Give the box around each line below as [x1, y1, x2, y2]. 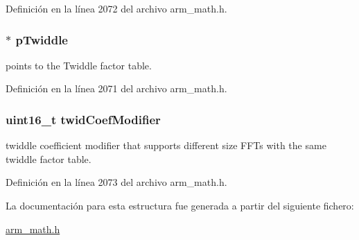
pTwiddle [15, 31, 68, 48]
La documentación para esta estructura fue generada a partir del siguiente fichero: [6, 198, 354, 212]
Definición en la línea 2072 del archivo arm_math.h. [6, 1, 227, 15]
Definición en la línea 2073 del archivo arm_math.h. [6, 175, 227, 189]
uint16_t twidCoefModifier [6, 110, 161, 128]
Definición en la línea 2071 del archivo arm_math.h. [6, 81, 227, 96]
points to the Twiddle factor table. [6, 58, 152, 72]
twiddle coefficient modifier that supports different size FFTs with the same [6, 138, 326, 153]
